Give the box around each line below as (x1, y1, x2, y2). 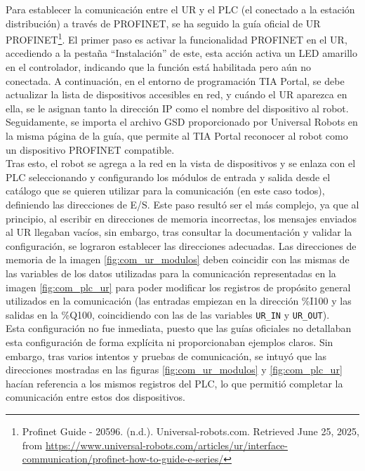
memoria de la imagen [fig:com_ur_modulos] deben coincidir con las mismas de (6, 252, 350, 267)
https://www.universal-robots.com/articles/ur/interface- (45, 437, 288, 452)
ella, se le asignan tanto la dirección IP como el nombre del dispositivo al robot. (6, 100, 349, 115)
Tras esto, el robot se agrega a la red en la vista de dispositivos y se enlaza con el (6, 156, 356, 171)
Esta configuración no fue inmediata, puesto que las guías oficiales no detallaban (6, 321, 352, 336)
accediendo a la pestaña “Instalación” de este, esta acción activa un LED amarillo (6, 46, 357, 60)
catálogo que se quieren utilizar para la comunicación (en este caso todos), (6, 183, 325, 198)
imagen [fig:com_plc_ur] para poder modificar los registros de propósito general (6, 279, 351, 294)
